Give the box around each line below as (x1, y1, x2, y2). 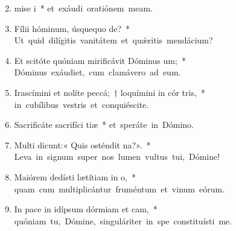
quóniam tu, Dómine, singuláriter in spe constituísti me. (14, 214, 232, 227)
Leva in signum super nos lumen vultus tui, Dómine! (14, 150, 220, 163)
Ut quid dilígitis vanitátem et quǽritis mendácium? (14, 34, 213, 46)
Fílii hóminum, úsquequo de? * (14, 22, 130, 34)
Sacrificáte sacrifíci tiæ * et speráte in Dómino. (14, 118, 194, 131)
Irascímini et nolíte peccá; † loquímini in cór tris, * (14, 86, 205, 98)
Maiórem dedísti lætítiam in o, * (14, 170, 136, 183)
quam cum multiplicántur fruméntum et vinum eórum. (14, 182, 225, 195)
